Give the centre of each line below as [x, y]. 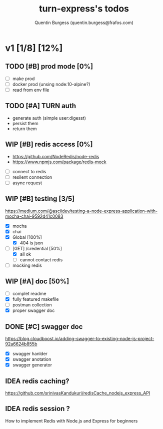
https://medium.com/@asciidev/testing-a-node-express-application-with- [81, 211]
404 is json [31, 243]
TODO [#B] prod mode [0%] [49, 66]
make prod [23, 79]
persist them [25, 123]
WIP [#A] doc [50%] [37, 282]
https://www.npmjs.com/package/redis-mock [59, 162]
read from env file [31, 90]
